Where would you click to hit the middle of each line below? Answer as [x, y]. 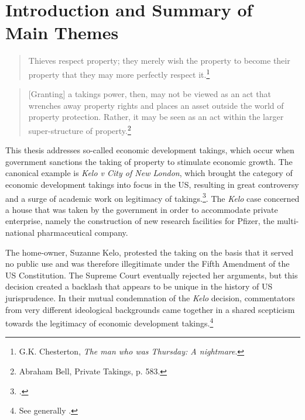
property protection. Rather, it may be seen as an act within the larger [156, 117]
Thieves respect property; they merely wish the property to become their [159, 61]
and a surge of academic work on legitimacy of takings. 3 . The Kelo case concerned [152, 197]
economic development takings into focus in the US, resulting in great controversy [152, 184]
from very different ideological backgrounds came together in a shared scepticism [150, 309]
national [20, 232]
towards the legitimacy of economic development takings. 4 [109, 322]
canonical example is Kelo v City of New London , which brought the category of [149, 173]
